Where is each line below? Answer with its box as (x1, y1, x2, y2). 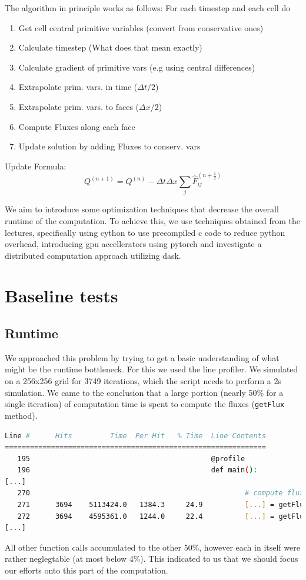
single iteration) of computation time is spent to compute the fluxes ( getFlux (5, 398, 285, 410)
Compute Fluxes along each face (18, 120, 135, 132)
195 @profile (17, 454, 245, 463)
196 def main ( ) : (17, 466, 258, 475)
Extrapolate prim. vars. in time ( (18, 81, 138, 93)
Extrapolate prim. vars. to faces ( (18, 100, 139, 112)
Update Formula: (5, 159, 66, 172)
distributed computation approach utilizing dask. (5, 249, 181, 261)
